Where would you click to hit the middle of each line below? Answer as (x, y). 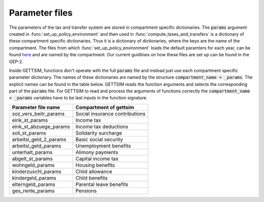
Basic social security (99, 139)
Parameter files (41, 13)
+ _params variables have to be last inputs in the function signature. (78, 98)
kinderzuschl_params (37, 171)
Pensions (86, 191)
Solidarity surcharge (99, 133)
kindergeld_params (34, 178)
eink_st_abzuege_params (41, 126)
